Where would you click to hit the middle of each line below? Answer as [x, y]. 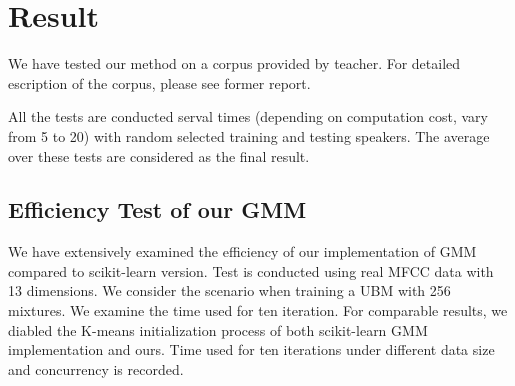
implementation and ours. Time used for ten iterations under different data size [251, 349]
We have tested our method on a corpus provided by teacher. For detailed [234, 63]
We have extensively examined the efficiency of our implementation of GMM [242, 251]
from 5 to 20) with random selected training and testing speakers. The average [249, 135]
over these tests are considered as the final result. [159, 155]
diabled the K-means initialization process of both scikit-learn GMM [218, 329]
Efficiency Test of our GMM [157, 209]
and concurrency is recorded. [96, 368]
